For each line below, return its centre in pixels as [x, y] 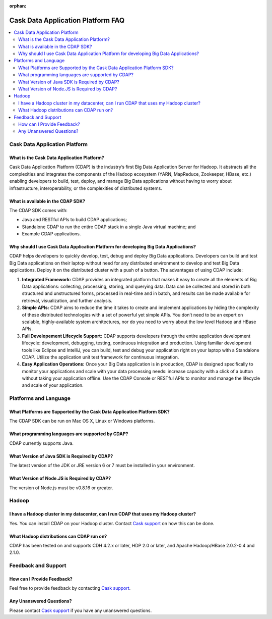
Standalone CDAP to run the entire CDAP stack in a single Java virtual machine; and [109, 227]
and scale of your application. [53, 385]
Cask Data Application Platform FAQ [67, 20]
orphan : [18, 6]
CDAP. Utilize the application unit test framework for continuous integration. [100, 357]
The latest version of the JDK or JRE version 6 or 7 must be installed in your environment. [102, 466]
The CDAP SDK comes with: [39, 210]
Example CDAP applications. [51, 234]
